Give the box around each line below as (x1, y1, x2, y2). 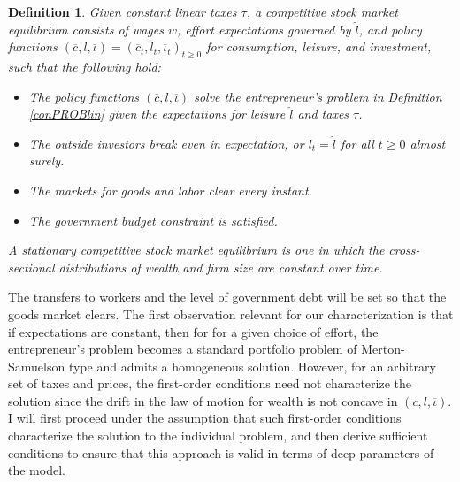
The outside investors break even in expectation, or (28, 134, 304, 152)
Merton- (361, 340, 405, 358)
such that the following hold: (8, 57, 161, 75)
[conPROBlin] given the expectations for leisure (28, 104, 286, 123)
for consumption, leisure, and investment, (206, 37, 432, 56)
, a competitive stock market (246, 3, 398, 20)
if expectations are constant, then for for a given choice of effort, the (8, 322, 379, 340)
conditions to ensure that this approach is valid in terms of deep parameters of (8, 443, 434, 462)
